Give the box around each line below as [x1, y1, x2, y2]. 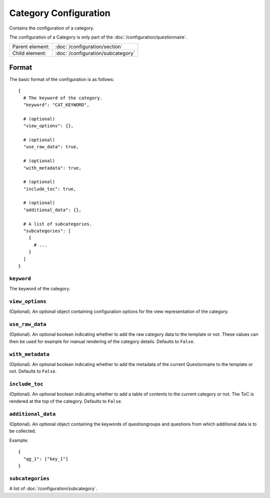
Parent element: [12, 43, 50, 50]
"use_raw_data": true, [23, 144, 79, 150]
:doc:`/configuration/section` [55, 43, 122, 50]
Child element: [12, 50, 47, 57]
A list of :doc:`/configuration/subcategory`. [9, 485, 97, 491]
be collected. [9, 428, 36, 434]
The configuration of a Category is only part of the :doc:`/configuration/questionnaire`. [9, 34, 187, 40]
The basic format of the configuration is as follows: [9, 76, 114, 82]
